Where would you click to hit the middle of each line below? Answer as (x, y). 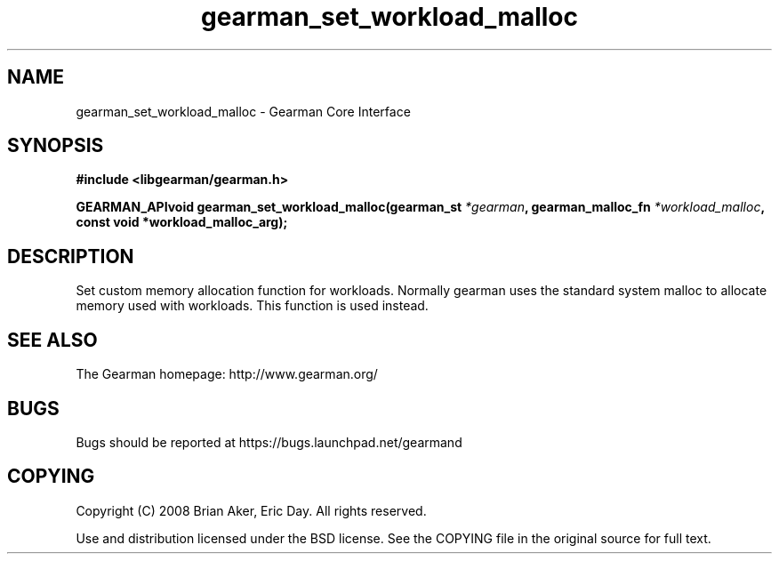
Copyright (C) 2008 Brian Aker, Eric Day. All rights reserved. (251, 510)
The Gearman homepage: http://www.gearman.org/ (227, 374)
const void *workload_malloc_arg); (182, 222)
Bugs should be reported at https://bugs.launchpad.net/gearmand (269, 442)
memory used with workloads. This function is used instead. (252, 306)
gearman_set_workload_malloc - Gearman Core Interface (243, 111)
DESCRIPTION (71, 256)
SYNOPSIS (56, 146)
